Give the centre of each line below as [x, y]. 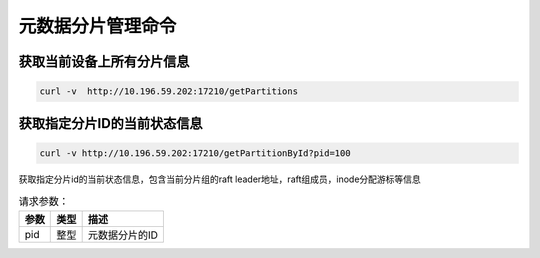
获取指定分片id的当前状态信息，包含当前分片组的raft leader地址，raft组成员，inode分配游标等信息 [220, 179]
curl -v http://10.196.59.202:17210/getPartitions [169, 91]
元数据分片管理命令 [97, 26]
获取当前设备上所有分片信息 [104, 61]
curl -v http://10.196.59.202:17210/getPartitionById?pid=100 [195, 153]
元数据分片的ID [123, 235]
